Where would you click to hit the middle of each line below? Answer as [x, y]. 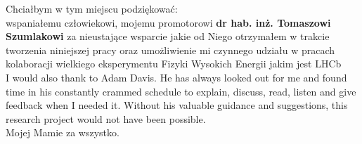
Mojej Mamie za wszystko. [63, 132]
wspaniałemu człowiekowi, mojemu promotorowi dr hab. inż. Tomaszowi [168, 22]
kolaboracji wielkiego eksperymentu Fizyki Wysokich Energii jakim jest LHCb [174, 64]
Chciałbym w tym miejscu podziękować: [92, 8]
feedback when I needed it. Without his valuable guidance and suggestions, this [177, 105]
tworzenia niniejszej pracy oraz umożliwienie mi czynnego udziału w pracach [170, 50]
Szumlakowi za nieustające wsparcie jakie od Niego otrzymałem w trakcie [168, 36]
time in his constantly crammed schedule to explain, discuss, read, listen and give [181, 91]
